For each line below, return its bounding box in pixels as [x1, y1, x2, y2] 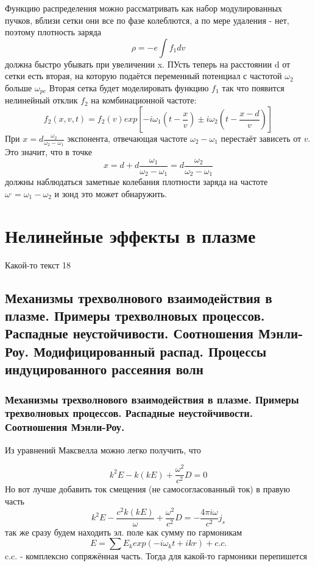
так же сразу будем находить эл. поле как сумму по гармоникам [5, 525, 242, 538]
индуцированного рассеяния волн [5, 360, 204, 379]
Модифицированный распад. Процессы [34, 341, 267, 360]
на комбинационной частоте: [91, 94, 197, 107]
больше [5, 81, 32, 94]
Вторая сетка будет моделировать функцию [49, 81, 209, 94]
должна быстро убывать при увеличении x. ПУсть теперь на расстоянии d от [5, 57, 291, 70]
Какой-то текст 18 [5, 258, 71, 271]
